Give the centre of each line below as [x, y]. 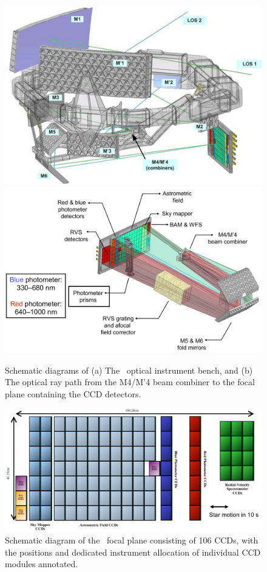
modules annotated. [42, 564]
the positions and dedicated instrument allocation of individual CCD [133, 552]
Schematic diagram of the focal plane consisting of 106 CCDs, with [132, 540]
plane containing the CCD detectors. [73, 393]
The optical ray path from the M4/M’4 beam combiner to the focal [130, 382]
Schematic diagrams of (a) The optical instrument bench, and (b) [129, 370]
